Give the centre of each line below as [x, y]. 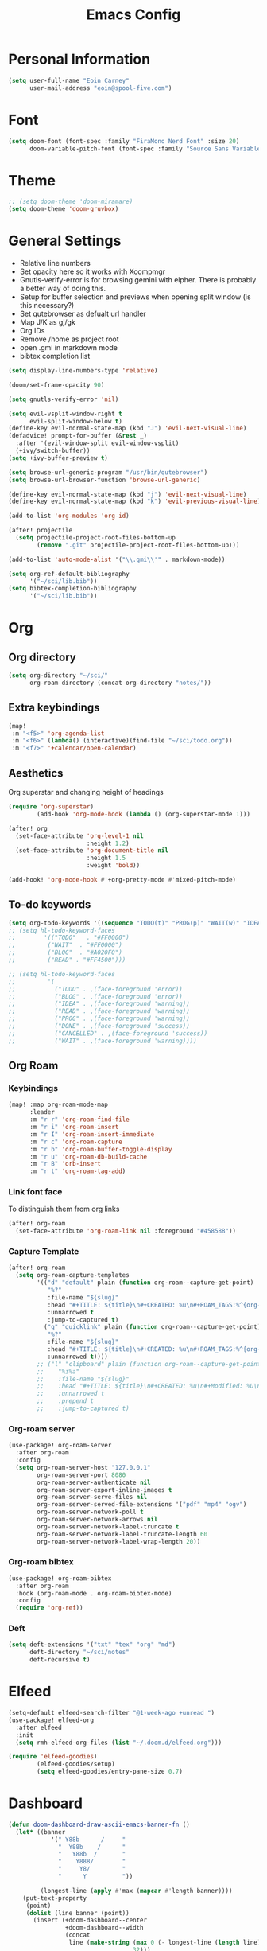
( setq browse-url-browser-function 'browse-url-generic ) [104, 480]
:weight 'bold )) [113, 866]
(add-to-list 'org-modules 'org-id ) [69, 516]
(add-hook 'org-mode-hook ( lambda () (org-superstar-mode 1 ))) [143, 814]
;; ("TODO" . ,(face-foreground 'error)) [95, 989]
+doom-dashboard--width [104, 1928]
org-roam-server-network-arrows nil [97, 1520]
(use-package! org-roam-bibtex [60, 1578]
